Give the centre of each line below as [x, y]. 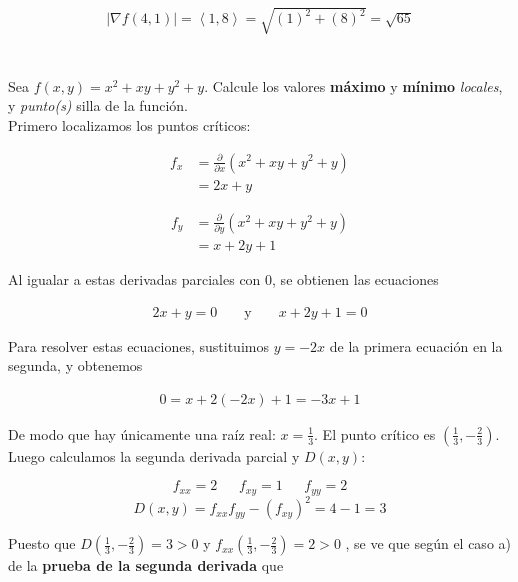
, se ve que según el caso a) [428, 543]
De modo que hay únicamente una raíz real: [142, 433]
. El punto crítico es [375, 433]
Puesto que [42, 543]
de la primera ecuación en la [416, 345]
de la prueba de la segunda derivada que [146, 565]
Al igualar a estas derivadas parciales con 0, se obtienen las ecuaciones [223, 278]
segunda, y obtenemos [75, 365]
